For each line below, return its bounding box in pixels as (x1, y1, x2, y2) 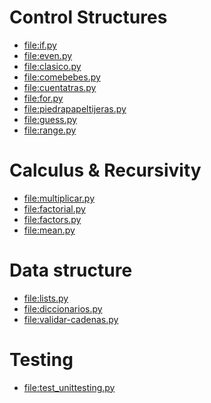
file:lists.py (23, 292, 69, 304)
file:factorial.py (23, 202, 86, 215)
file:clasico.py (23, 60, 82, 72)
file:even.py (23, 49, 73, 61)
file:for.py (23, 92, 64, 104)
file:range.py (23, 124, 77, 136)
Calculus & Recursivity (9, 159, 202, 182)
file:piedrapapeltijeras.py (23, 102, 127, 115)
